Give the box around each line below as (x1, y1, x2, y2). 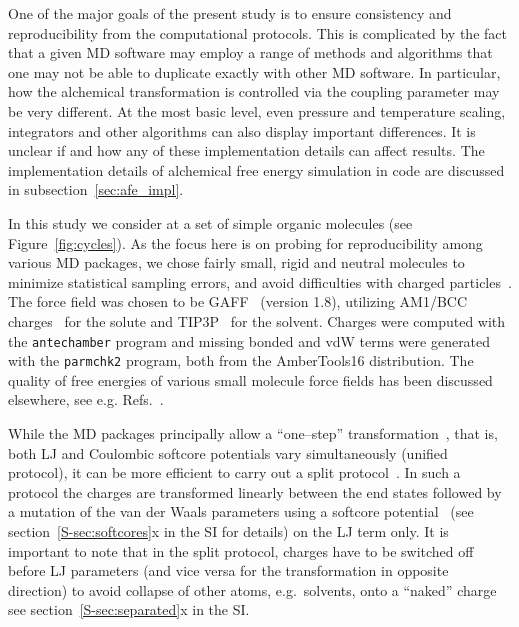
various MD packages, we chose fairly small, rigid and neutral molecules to (8, 252, 465, 273)
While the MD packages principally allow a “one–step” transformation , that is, (8, 423, 498, 443)
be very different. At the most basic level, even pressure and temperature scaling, (8, 100, 506, 121)
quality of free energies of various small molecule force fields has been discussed (8, 369, 493, 390)
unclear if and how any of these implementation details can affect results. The (8, 140, 485, 161)
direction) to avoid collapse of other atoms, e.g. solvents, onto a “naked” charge (8, 579, 497, 600)
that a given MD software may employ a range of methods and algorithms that (8, 42, 493, 63)
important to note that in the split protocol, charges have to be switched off (8, 540, 474, 561)
